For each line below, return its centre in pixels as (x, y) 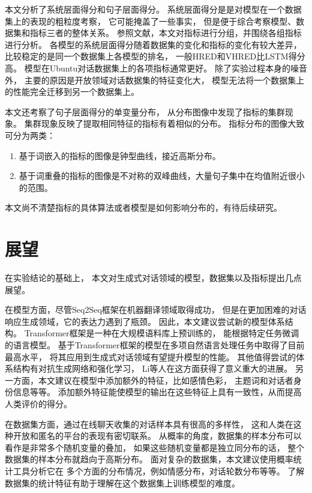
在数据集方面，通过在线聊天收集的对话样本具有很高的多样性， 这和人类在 (149, 424)
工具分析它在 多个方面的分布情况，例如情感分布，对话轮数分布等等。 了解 (159, 470)
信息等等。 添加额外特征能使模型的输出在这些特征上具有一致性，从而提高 (157, 392)
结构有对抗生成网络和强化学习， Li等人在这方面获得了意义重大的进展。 (153, 368)
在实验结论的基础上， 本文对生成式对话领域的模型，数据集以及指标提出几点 (153, 278)
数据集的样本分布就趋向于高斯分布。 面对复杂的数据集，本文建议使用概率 (149, 459)
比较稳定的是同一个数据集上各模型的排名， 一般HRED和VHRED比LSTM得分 (155, 56)
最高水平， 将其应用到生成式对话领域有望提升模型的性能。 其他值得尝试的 (151, 356)
